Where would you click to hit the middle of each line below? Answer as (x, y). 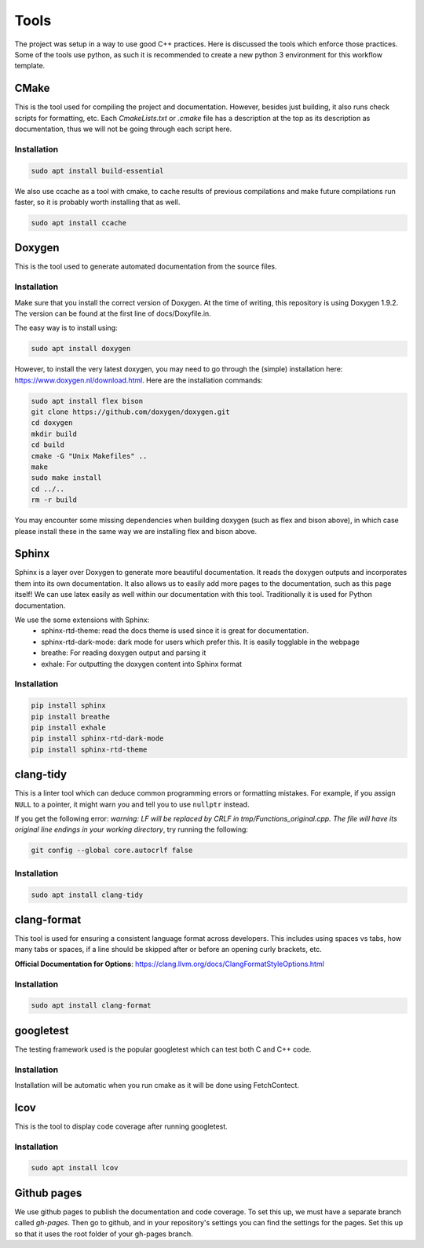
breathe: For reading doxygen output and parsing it (124, 653)
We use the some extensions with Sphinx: (82, 620)
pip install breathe (70, 716)
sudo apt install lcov (75, 1168)
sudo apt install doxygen (81, 349)
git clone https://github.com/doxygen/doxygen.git (131, 412)
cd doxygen (52, 423)
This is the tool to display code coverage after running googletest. (121, 1126)
